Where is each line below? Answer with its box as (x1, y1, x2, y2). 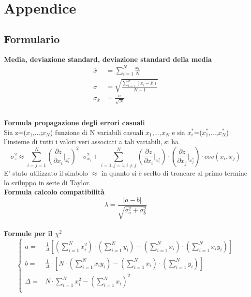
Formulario (4, 31, 60, 46)
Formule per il (4, 228, 53, 238)
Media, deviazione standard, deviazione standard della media (4, 54, 212, 64)
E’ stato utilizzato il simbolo (4, 168, 88, 178)
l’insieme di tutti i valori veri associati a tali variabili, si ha (4, 136, 178, 147)
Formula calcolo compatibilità (4, 187, 105, 197)
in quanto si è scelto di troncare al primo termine (101, 168, 248, 178)
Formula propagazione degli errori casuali (4, 117, 145, 127)
